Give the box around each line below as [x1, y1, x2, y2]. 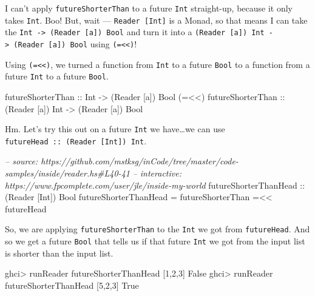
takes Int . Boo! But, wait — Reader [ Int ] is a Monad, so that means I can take [5, 13, 308, 26]
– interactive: [132, 167, 181, 180]
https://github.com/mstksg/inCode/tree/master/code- [41, 155, 239, 167]
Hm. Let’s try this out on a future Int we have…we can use [5, 123, 225, 135]
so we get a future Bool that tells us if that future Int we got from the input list [5, 235, 305, 247]
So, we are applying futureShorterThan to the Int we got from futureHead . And [5, 223, 310, 235]
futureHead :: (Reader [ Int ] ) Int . [5, 134, 147, 147]
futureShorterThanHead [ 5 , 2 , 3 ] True [5, 278, 139, 291]
